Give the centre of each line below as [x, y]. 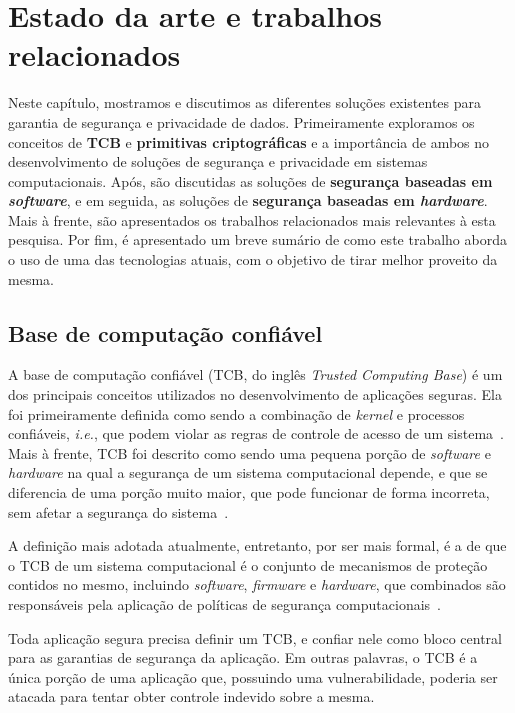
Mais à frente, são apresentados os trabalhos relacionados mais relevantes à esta [252, 219]
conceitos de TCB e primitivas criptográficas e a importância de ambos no [249, 141]
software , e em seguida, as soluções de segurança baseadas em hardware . [248, 200]
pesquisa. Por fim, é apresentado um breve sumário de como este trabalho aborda [257, 239]
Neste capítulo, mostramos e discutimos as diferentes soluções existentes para [244, 102]
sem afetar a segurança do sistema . [118, 511]
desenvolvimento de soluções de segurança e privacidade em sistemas [218, 161]
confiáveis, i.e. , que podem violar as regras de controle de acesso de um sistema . [256, 433]
